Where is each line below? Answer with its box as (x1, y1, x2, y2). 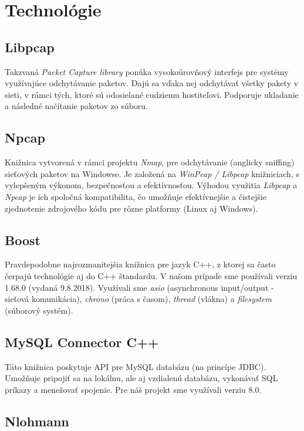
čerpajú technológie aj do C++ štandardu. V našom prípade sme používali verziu (5, 269, 298, 281)
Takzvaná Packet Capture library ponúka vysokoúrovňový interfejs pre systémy (5, 65, 289, 77)
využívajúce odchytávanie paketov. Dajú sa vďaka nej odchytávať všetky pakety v (5, 77, 299, 89)
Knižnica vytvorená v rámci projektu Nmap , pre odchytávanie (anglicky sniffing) (5, 156, 295, 168)
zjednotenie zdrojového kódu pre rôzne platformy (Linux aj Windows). (5, 202, 258, 214)
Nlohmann (5, 412, 69, 430)
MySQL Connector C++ (5, 332, 159, 351)
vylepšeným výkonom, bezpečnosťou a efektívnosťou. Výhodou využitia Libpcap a (5, 179, 298, 191)
